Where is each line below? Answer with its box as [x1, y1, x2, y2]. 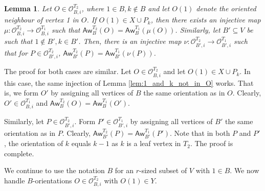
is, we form [4, 87, 38, 98]
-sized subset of [139, 165, 187, 176]
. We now [230, 165, 259, 176]
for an [115, 165, 134, 176]
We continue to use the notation [4, 165, 105, 176]
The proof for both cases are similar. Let [4, 66, 131, 77]
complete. [4, 148, 34, 158]
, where [81, 3, 104, 13]
